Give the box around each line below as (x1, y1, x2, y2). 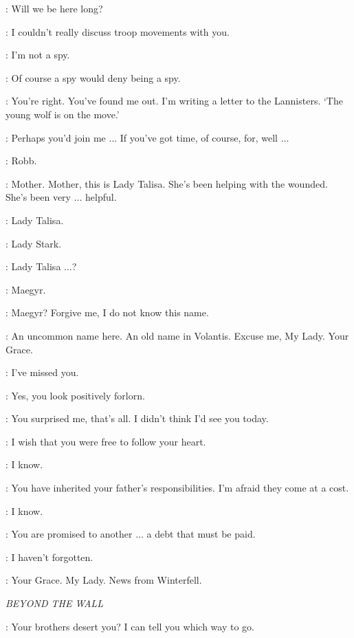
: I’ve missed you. (5, 365, 79, 379)
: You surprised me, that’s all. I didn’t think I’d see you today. (5, 411, 269, 426)
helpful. (85, 190, 117, 204)
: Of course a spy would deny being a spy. (5, 70, 181, 85)
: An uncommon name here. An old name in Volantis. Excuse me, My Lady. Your (5, 328, 349, 342)
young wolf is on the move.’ (5, 107, 120, 121)
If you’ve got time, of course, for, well (120, 130, 278, 144)
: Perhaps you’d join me (5, 130, 106, 144)
